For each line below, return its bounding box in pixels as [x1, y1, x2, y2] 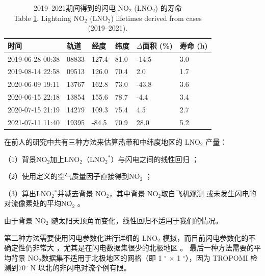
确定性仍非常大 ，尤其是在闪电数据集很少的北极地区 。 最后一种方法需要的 [4, 242, 254, 253]
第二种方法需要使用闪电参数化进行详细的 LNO [4, 232, 157, 243]
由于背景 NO [4, 215, 46, 225]
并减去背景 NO [57, 188, 107, 198]
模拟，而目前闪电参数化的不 [163, 232, 256, 243]
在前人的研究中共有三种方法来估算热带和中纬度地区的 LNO [4, 136, 200, 147]
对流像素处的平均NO [4, 198, 72, 209]
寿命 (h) [179, 40, 208, 51]
